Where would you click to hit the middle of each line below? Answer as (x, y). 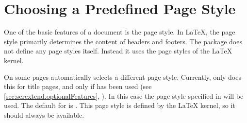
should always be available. (44, 114)
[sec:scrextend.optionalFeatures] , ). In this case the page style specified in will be (124, 96)
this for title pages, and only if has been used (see (78, 86)
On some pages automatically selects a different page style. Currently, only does (123, 77)
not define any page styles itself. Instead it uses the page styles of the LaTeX (118, 51)
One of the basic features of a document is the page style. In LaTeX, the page (120, 32)
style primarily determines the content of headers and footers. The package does (123, 41)
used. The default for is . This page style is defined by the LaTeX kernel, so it (120, 105)
